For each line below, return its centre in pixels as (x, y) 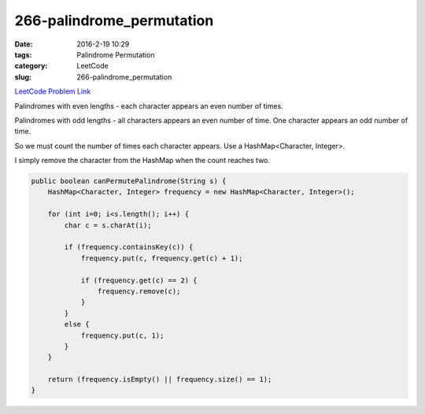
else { (77, 324)
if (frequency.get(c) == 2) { (139, 280)
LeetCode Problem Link (53, 91)
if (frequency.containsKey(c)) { (129, 247)
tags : (23, 54)
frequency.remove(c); (139, 291)
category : (31, 66)
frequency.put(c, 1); (122, 335)
